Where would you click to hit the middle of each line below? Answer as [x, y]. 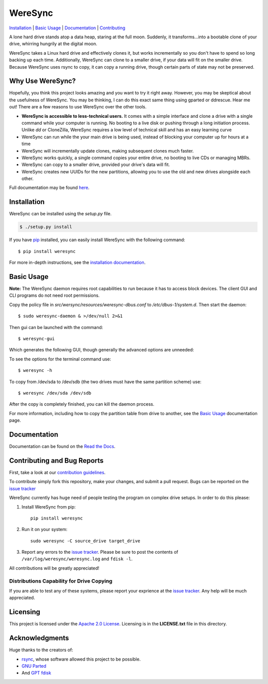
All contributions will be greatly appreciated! [54, 568]
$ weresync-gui [36, 339]
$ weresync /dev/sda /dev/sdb [55, 393]
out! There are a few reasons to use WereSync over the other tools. [78, 107]
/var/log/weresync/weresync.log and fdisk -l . [77, 559]
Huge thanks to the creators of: [41, 650]
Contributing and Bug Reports [56, 461]
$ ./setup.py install [46, 227]
